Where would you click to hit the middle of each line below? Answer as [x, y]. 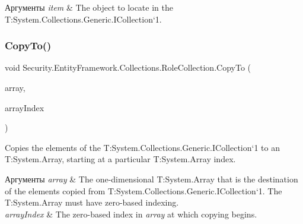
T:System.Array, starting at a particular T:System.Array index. [120, 159]
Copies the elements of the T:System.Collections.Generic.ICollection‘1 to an [142, 147]
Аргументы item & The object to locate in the [89, 7]
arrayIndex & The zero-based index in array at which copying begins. [131, 214]
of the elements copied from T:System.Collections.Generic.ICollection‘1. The [143, 190]
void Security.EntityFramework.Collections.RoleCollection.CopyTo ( [128, 67]
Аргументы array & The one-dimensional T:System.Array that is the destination [151, 179]
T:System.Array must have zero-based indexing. [92, 202]
